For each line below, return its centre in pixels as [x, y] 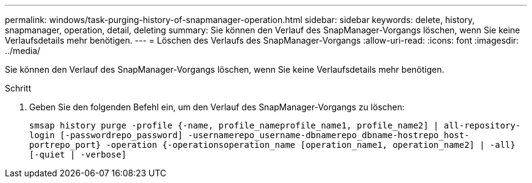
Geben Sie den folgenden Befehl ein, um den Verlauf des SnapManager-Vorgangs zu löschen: [217, 107]
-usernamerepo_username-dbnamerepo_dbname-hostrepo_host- [329, 135]
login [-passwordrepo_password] [106, 135]
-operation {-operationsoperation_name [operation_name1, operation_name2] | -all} [311, 145]
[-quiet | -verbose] [78, 155]
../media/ [23, 51]
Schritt [18, 88]
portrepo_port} [65, 145]
